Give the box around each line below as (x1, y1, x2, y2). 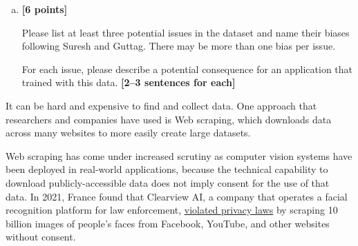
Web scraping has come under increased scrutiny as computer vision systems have (6, 148, 352, 163)
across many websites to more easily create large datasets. (6, 125, 251, 140)
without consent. (6, 229, 76, 244)
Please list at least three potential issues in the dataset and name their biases (21, 25, 350, 39)
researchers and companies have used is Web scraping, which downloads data (6, 112, 332, 126)
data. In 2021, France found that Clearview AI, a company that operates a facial (6, 189, 348, 203)
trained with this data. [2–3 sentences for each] (21, 75, 236, 90)
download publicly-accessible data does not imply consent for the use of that (6, 175, 330, 189)
